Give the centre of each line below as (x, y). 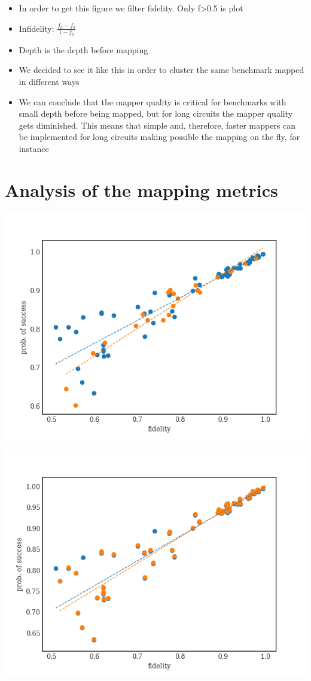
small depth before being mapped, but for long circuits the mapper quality (156, 113)
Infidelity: (36, 28)
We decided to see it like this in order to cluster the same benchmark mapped (161, 70)
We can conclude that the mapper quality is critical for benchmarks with (153, 101)
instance (34, 148)
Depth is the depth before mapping (83, 49)
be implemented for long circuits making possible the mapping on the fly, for (159, 137)
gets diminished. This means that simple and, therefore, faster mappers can (157, 125)
